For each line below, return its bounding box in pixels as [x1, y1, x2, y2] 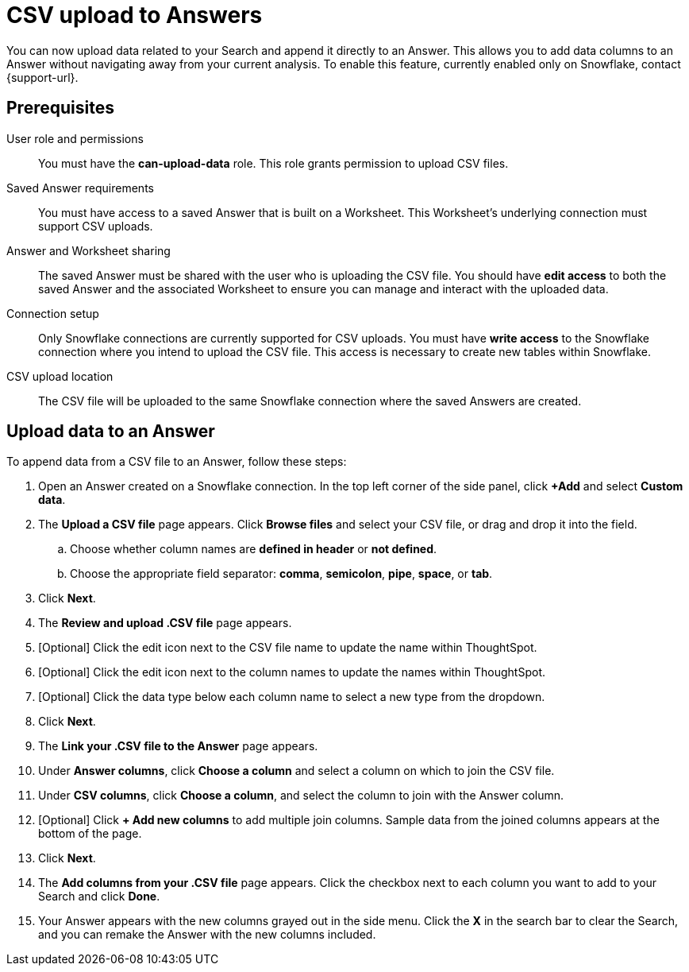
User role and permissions [6, 131, 144, 145]
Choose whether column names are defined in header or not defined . [70, 542, 437, 556]
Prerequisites [6, 98, 114, 118]
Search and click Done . [38, 889, 160, 904]
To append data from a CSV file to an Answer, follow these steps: [6, 455, 347, 469]
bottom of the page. [38, 827, 142, 841]
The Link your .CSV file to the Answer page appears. [38, 739, 318, 753]
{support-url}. [6, 70, 79, 84]
